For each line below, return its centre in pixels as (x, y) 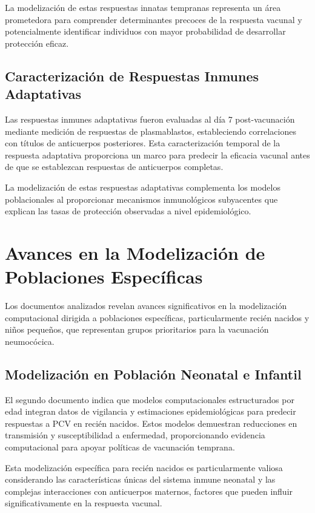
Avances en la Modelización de (135, 252)
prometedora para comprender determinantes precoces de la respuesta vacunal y (154, 19)
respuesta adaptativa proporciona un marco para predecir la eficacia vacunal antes (157, 155)
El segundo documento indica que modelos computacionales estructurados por (150, 399)
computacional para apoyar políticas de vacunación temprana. (120, 447)
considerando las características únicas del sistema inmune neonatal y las (140, 479)
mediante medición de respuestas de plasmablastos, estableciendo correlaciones (151, 131)
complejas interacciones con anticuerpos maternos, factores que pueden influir (149, 491)
